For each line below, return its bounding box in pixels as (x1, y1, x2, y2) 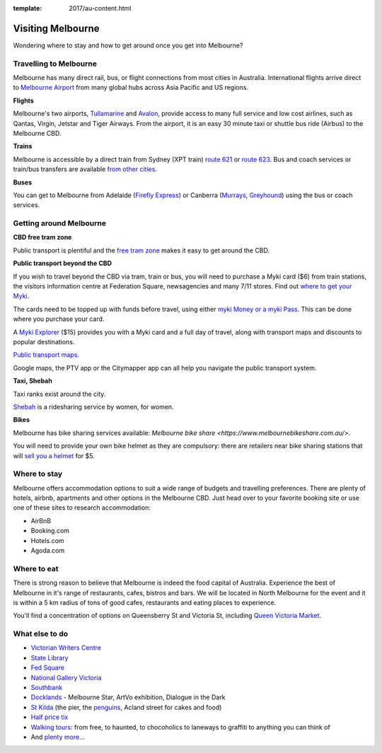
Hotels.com (30, 536, 64, 544)
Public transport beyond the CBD (13, 259, 112, 268)
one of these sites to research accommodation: (13, 503, 151, 512)
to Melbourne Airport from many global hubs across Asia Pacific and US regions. (13, 83, 249, 92)
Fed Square (30, 663, 65, 672)
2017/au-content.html (69, 4, 132, 12)
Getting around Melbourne (13, 218, 106, 228)
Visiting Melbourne (13, 22, 100, 35)
